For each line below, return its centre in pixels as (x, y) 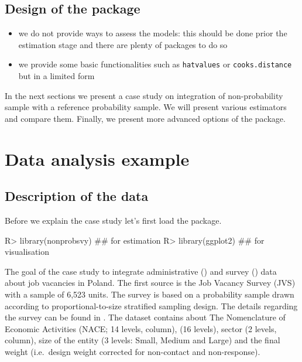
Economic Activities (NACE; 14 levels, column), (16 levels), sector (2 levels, (141, 328)
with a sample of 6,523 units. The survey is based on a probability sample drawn (150, 294)
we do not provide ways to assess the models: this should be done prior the (153, 33)
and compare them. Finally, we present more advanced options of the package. (145, 118)
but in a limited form (56, 76)
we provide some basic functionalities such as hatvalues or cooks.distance (155, 64)
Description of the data (77, 196)
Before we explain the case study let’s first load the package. (113, 220)
